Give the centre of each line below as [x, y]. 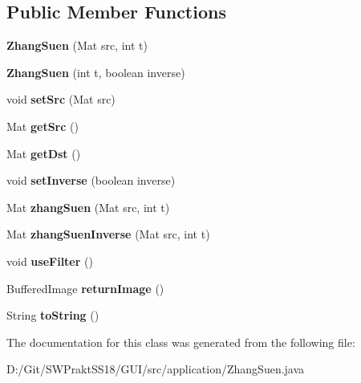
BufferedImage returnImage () [85, 288]
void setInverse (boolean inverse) [91, 180]
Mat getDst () [44, 153]
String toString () [53, 315]
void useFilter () [50, 261]
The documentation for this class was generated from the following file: [181, 342]
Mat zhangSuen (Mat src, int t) [88, 207]
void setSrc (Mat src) [61, 99]
